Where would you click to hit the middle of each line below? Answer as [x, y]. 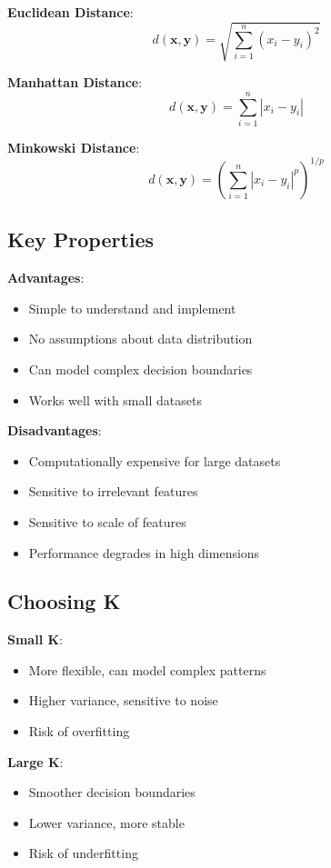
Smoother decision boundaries [112, 792]
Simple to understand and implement [132, 308]
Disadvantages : [55, 430]
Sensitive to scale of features [107, 521]
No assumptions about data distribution [140, 339]
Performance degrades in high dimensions [144, 552]
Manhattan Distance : [75, 82]
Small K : [35, 639]
